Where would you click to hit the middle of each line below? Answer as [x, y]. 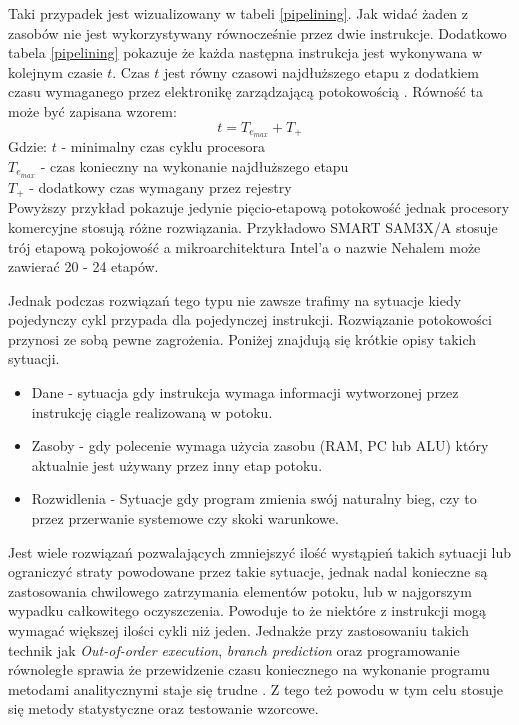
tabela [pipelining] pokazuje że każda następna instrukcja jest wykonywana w [245, 52]
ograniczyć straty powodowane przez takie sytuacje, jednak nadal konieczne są [248, 571]
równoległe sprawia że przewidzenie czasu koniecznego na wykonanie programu [249, 669]
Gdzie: [27, 146]
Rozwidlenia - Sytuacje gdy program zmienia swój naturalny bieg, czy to [254, 498]
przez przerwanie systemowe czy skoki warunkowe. [185, 518]
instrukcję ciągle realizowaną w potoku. [152, 411]
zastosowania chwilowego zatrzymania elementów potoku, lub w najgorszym [240, 590]
